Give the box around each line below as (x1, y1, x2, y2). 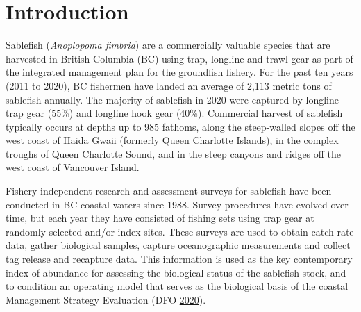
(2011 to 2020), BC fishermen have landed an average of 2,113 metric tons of (6, 78, 332, 92)
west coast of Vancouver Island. (6, 160, 140, 174)
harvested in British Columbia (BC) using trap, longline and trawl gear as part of (6, 51, 353, 65)
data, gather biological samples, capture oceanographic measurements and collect (6, 238, 351, 252)
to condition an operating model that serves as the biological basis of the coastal (6, 279, 349, 293)
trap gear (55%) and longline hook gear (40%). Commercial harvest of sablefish (6, 106, 343, 120)
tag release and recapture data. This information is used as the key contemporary (6, 252, 353, 266)
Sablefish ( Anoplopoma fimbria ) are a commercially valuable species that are (6, 38, 330, 52)
